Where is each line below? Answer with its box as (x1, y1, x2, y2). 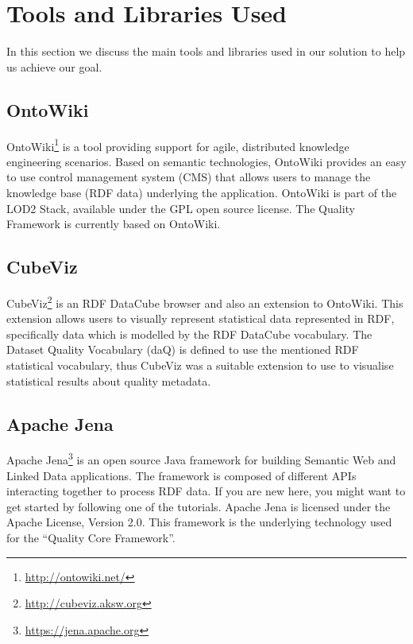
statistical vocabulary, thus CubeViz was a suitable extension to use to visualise (6, 356, 394, 373)
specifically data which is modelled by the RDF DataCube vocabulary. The (6, 325, 372, 342)
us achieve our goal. (6, 58, 102, 75)
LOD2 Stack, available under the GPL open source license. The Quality (6, 200, 355, 216)
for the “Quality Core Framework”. (6, 529, 176, 545)
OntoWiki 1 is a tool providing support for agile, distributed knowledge (6, 135, 349, 154)
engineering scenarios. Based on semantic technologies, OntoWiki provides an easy (6, 153, 407, 169)
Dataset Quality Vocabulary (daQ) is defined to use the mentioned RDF (6, 341, 359, 358)
